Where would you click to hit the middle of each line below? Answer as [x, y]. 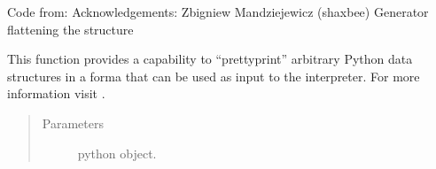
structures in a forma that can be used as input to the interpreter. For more [214, 76]
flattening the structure [70, 29]
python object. [117, 153]
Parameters [73, 123]
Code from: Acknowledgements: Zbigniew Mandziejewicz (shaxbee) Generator [218, 12]
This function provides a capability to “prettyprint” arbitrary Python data [210, 59]
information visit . [56, 93]
